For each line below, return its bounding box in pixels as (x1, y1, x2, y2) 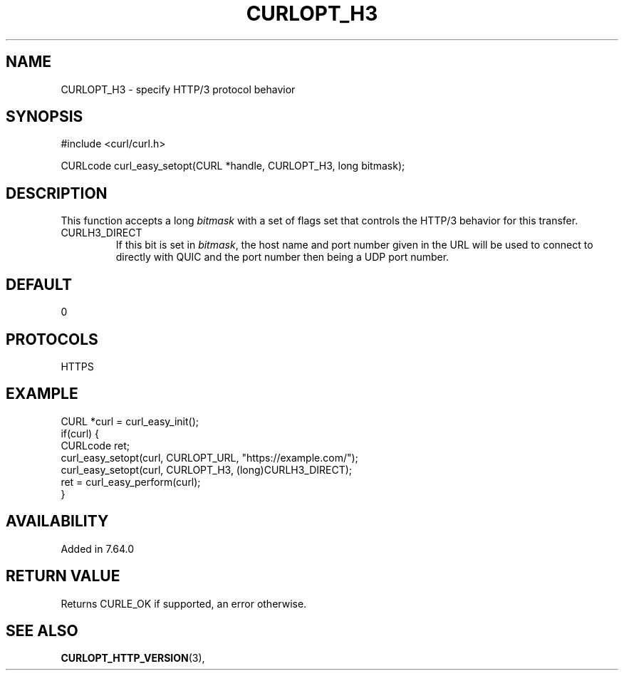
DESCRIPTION (6, 184, 108, 202)
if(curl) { (61, 427, 100, 440)
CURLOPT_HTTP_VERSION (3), (61, 652, 205, 665)
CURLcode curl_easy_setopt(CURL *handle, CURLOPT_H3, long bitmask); (61, 160, 405, 172)
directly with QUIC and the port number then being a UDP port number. (115, 251, 449, 264)
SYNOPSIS (6, 108, 83, 126)
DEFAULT (6, 275, 72, 293)
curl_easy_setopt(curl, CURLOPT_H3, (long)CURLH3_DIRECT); (61, 463, 353, 476)
